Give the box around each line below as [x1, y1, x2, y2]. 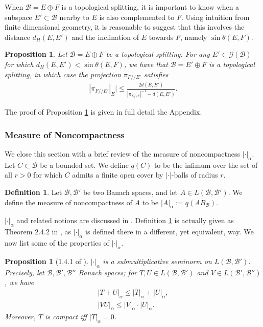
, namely [180, 31, 207, 42]
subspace [5, 11, 32, 22]
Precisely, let [5, 267, 44, 277]
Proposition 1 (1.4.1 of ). [5, 255, 88, 266]
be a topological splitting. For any [106, 49, 210, 59]
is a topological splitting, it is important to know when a [61, 2, 240, 12]
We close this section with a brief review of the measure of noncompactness [5, 148, 240, 159]
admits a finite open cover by [72, 169, 163, 180]
